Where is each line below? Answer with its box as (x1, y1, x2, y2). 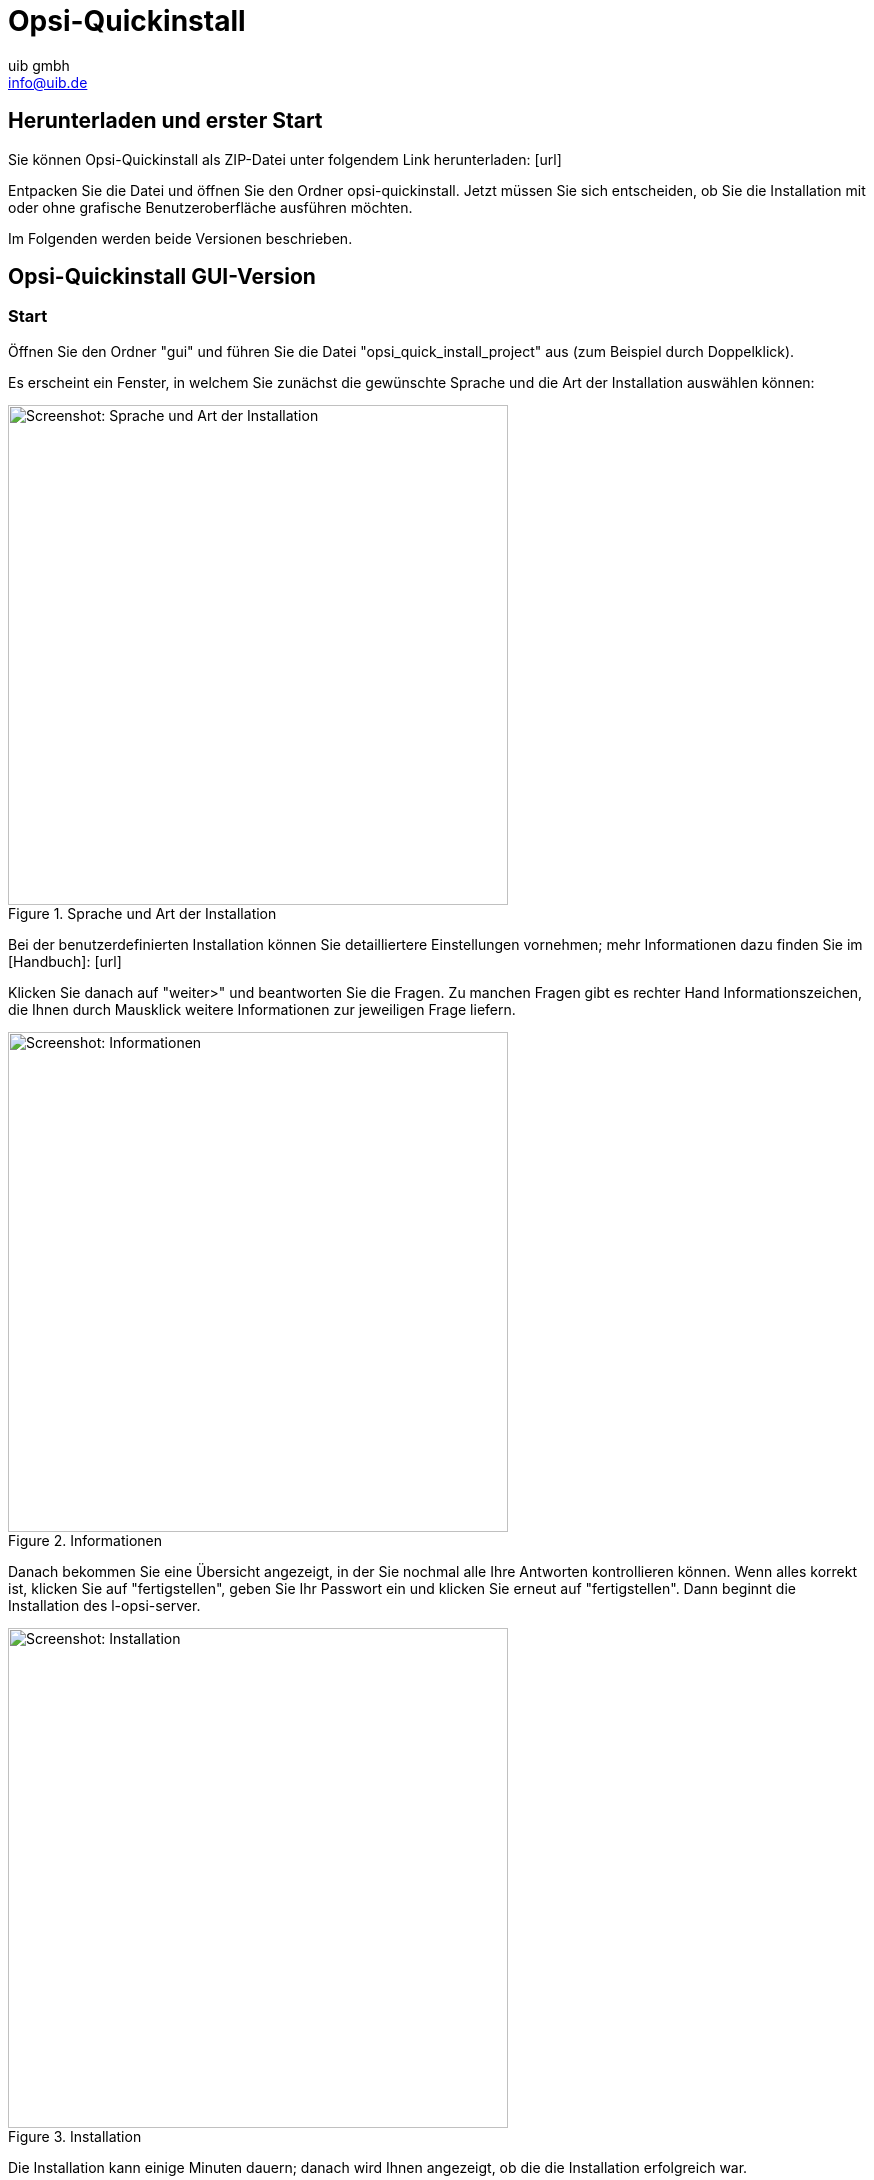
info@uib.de (8, 73, 88, 91)
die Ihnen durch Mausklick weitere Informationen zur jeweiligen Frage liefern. (8, 1000, 516, 1018)
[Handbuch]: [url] (8, 952, 122, 970)
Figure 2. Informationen (8, 1531, 163, 1549)
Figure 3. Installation (8, 2127, 142, 2145)
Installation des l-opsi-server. (8, 1596, 201, 1614)
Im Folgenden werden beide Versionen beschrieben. (8, 229, 353, 247)
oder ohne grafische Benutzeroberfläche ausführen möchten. (8, 198, 413, 216)
